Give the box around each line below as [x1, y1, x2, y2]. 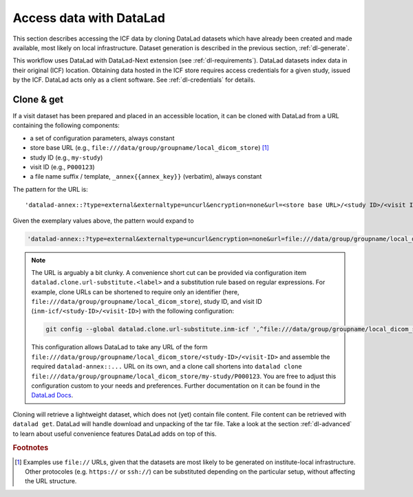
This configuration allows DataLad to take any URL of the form [31, 343, 208, 351]
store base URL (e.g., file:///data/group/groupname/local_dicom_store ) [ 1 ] [30, 144, 270, 152]
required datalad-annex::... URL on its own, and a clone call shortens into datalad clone [31, 362, 302, 371]
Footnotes [12, 443, 49, 453]
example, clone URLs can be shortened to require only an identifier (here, [31, 287, 240, 296]
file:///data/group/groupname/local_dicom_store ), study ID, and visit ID [31, 298, 262, 306]
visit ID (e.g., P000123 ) [30, 162, 96, 171]
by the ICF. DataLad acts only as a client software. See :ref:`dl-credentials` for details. [12, 76, 256, 84]
